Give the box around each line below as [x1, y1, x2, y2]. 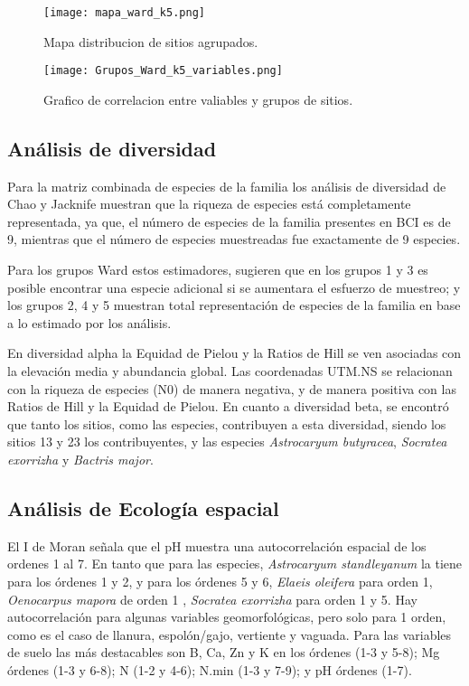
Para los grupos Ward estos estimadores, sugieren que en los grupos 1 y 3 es [7, 260, 428, 279]
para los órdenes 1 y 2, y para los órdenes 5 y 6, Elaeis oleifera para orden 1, [7, 572, 433, 590]
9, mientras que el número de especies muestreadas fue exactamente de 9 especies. [7, 230, 461, 249]
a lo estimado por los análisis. [7, 313, 172, 332]
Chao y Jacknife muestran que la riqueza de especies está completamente [7, 194, 411, 213]
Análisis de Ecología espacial [7, 494, 279, 522]
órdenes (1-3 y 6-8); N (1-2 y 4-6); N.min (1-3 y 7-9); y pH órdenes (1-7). [7, 660, 412, 679]
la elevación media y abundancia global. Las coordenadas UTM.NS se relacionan [7, 362, 453, 381]
